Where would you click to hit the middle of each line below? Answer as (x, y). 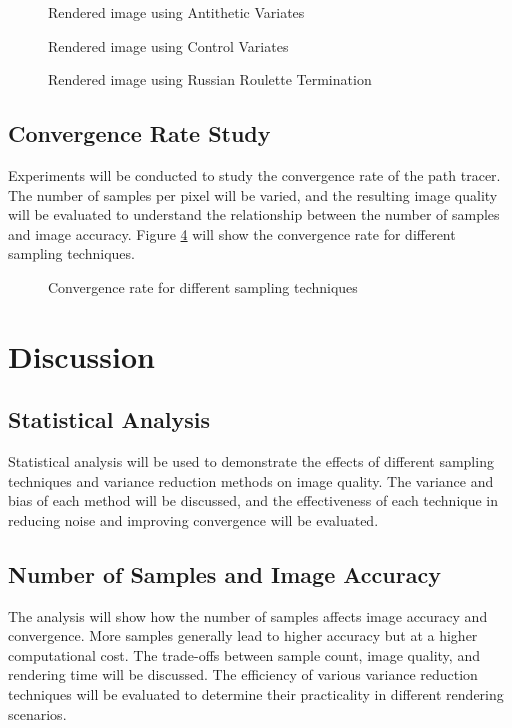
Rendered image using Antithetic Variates (176, 12)
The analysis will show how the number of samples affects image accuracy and (248, 615)
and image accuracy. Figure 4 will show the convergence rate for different (232, 233)
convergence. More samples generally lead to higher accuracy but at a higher (243, 635)
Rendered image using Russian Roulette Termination (210, 79)
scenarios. (37, 713)
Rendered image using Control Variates (168, 45)
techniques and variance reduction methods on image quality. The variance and (251, 480)
